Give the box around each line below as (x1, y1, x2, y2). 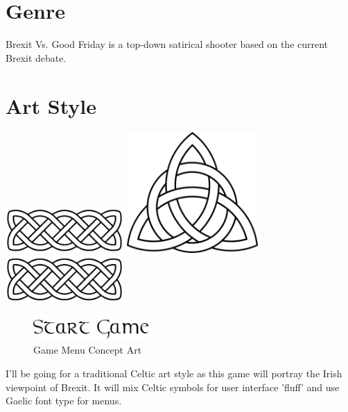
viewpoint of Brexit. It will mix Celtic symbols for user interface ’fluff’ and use (6, 379, 340, 394)
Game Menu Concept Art (33, 343, 142, 357)
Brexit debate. (6, 50, 67, 65)
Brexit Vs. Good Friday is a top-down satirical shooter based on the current (6, 37, 329, 51)
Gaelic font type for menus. (6, 393, 122, 408)
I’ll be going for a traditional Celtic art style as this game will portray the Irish (6, 365, 342, 380)
